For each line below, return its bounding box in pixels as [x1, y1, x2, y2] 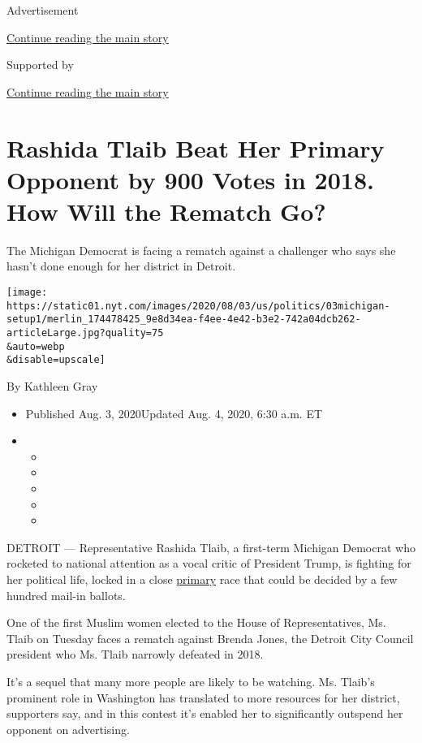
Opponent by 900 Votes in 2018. [6, 162, 374, 196]
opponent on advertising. [6, 720, 130, 737]
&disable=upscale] [6, 354, 105, 366]
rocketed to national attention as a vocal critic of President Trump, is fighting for [6, 555, 411, 572]
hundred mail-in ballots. [6, 586, 126, 603]
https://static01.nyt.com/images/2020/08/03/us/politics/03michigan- [6, 300, 390, 312]
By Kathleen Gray [6, 378, 98, 394]
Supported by [6, 56, 74, 73]
